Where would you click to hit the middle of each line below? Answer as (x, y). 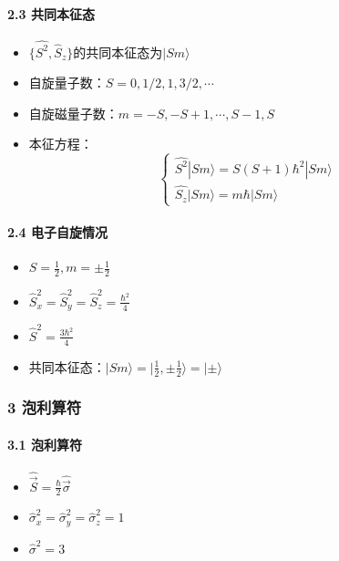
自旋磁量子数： (73, 113)
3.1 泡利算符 (45, 444)
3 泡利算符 (45, 407)
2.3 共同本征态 (51, 13)
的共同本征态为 (118, 52)
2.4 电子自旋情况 (57, 231)
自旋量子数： (67, 83)
